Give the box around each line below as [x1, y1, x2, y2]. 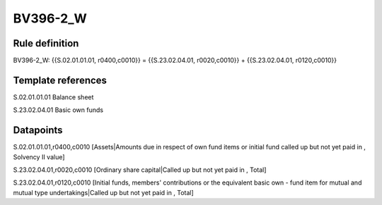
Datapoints [13, 124, 63, 137]
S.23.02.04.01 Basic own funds [13, 106, 104, 114]
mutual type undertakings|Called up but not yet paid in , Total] [13, 188, 194, 197]
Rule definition [13, 37, 79, 49]
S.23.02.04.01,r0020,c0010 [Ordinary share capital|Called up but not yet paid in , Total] [13, 166, 267, 174]
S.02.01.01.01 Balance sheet [13, 92, 94, 101]
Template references [13, 74, 108, 86]
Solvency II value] [13, 152, 65, 161]
